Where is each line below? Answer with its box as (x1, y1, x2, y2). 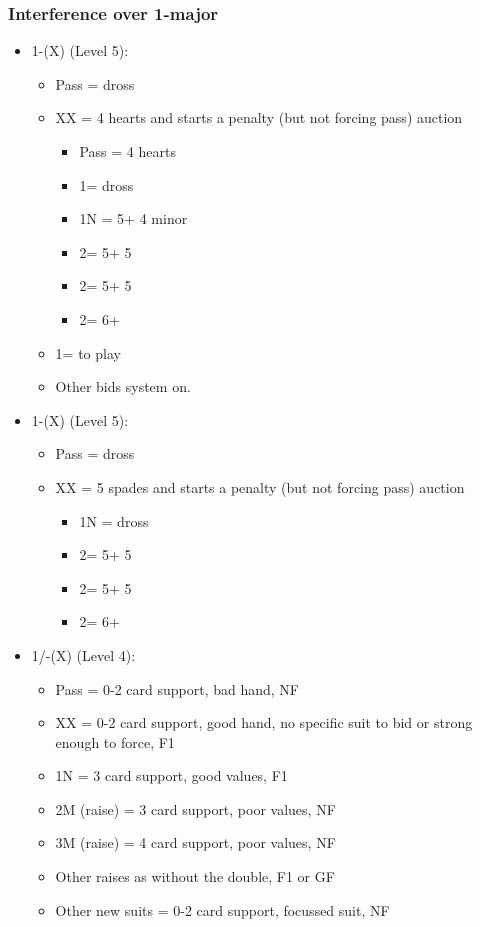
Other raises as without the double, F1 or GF (55, 866, 335, 887)
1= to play (55, 342, 121, 363)
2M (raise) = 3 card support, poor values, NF (55, 798, 336, 819)
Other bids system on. (55, 376, 191, 397)
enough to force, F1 (55, 731, 175, 752)
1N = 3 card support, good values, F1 (55, 765, 288, 786)
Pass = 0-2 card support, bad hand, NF (55, 678, 299, 699)
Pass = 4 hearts (79, 141, 176, 161)
